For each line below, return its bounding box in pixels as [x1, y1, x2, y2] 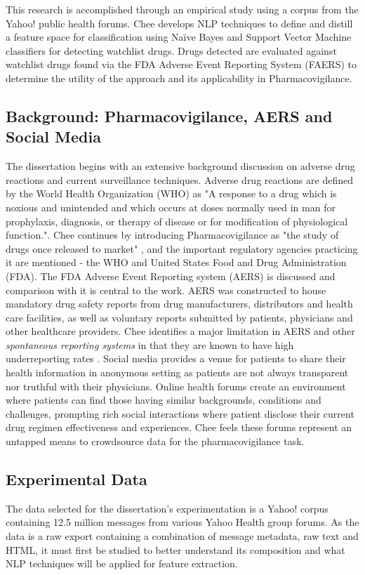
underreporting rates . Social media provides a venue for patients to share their [6, 351, 346, 366]
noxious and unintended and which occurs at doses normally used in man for [6, 199, 336, 214]
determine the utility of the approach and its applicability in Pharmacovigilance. [6, 70, 352, 85]
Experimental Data [6, 468, 147, 490]
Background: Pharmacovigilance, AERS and [6, 105, 333, 126]
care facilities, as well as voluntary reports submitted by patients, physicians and [6, 310, 353, 324]
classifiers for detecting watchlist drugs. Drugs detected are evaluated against [6, 43, 337, 58]
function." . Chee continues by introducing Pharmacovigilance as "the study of [6, 227, 339, 242]
